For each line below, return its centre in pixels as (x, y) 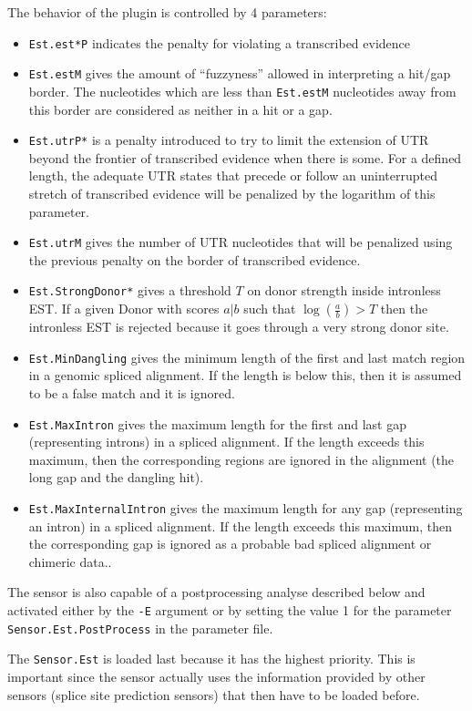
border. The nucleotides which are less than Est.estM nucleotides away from (242, 91)
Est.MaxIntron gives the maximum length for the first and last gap (218, 423)
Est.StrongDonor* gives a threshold (130, 290)
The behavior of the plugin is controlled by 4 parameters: (167, 12)
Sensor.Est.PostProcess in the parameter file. (140, 628)
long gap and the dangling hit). (116, 477)
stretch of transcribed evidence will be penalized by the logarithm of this (232, 193)
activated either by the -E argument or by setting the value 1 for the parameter (230, 610)
